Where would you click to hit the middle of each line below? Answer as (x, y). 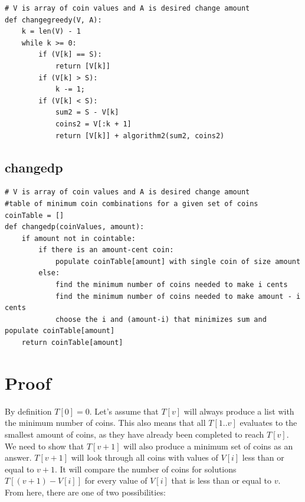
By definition (28, 411)
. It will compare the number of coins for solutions (145, 469)
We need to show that (45, 446)
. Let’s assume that (124, 411)
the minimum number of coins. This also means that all (105, 423)
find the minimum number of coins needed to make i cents (171, 285)
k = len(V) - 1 (51, 32)
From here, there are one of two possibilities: (85, 492)
